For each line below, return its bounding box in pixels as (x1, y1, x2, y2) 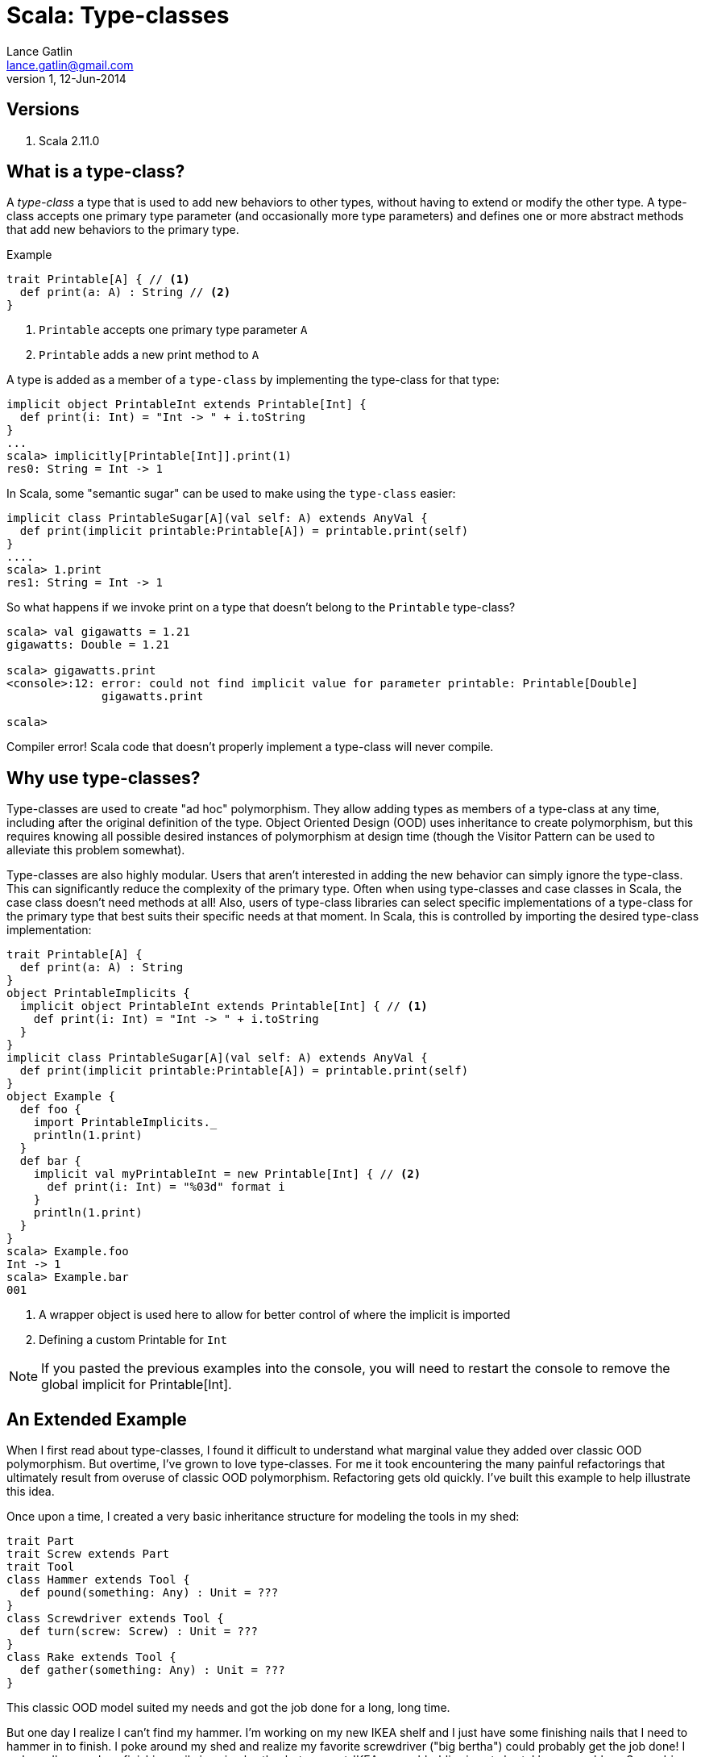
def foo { (19, 1103, 81, 1116)
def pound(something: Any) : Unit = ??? (19, 1586, 279, 1600)
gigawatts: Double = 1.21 (6, 638, 170, 652)
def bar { (19, 1154, 81, 1168)
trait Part (6, 1534, 75, 1548)
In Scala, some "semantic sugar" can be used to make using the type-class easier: (6, 486, 456, 501)
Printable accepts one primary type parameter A (39, 323, 308, 337)
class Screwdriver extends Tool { (6, 1612, 224, 1626)
